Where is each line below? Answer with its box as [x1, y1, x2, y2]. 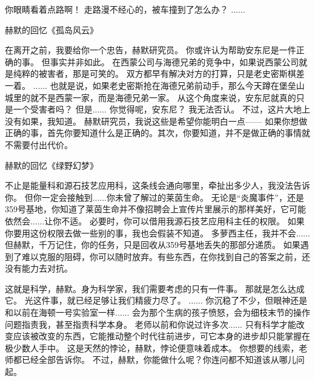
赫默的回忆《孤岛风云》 [5, 23, 98, 36]
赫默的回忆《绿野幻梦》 [5, 158, 98, 171]
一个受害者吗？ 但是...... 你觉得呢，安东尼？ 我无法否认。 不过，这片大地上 [13, 103, 310, 116]
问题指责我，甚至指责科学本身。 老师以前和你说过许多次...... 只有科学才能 [5, 317, 296, 330]
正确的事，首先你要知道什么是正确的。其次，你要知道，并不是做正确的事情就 [5, 126, 310, 139]
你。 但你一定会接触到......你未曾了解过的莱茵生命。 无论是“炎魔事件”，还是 [5, 190, 304, 203]
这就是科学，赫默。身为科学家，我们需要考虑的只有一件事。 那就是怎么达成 [5, 282, 305, 295]
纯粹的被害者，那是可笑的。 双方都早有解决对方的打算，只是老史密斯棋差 [13, 67, 305, 80]
